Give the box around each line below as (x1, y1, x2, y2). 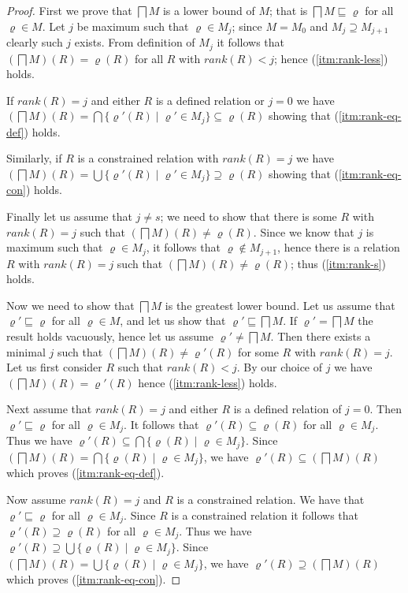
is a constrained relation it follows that (171, 506, 359, 523)
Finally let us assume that (6, 207, 132, 224)
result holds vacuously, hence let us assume (6, 327, 213, 344)
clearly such (6, 34, 63, 50)
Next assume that (6, 401, 92, 417)
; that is (269, 2, 308, 18)
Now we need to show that (6, 296, 135, 313)
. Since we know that (253, 223, 354, 240)
